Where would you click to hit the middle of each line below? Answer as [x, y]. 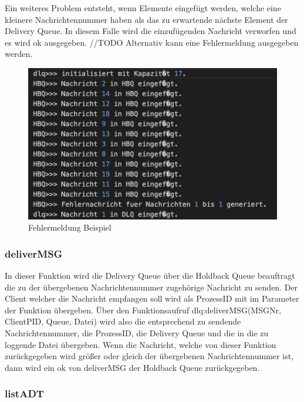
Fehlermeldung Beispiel [70, 227]
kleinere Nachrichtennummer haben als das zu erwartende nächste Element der [146, 19]
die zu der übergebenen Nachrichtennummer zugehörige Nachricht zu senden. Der [151, 287]
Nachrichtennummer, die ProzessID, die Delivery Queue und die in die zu [137, 332]
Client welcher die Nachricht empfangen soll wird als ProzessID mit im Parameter [152, 298]
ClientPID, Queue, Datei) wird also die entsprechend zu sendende [123, 321]
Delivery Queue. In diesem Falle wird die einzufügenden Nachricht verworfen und [151, 31]
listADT [24, 393]
